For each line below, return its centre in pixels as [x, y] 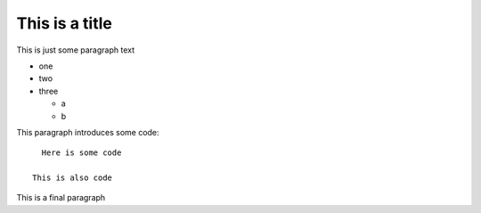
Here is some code [82, 153]
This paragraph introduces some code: [88, 132]
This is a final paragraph [61, 198]
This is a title [65, 23]
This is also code [73, 178]
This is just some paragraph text [76, 50]
